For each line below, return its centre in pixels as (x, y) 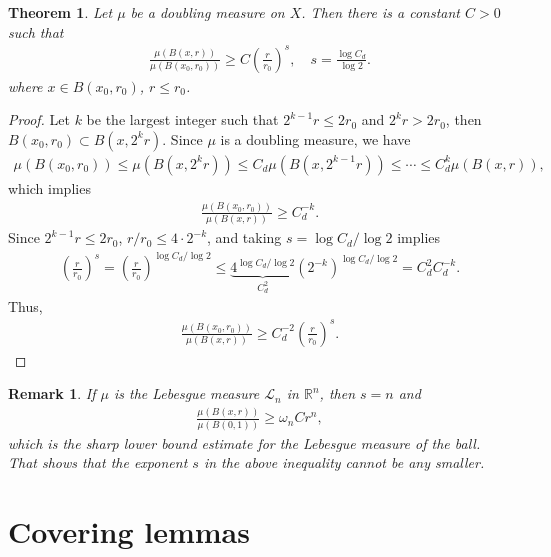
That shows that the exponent (98, 462)
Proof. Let (39, 119)
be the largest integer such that (182, 119)
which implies (49, 187)
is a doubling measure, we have (315, 138)
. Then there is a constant (380, 12)
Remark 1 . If (52, 393)
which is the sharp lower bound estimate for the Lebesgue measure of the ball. (244, 442)
